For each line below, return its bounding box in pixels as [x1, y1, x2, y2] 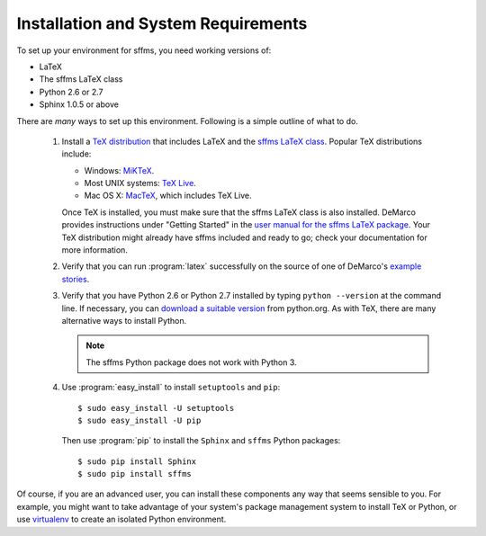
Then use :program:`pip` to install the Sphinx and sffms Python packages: [61, 435, 341, 446]
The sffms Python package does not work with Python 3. [85, 356, 297, 368]
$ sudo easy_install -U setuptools [77, 403, 235, 413]
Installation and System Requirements [16, 13, 308, 33]
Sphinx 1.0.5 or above [39, 99, 119, 110]
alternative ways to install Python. [61, 315, 187, 326]
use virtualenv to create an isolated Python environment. [16, 514, 227, 525]
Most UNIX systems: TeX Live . [84, 178, 197, 189]
